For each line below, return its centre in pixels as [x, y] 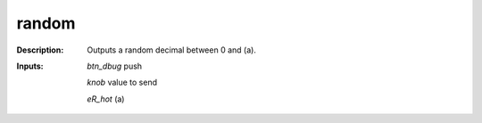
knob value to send [122, 82]
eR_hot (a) [106, 99]
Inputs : [30, 66]
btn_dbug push [115, 66]
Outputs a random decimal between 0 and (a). [171, 50]
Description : [40, 50]
